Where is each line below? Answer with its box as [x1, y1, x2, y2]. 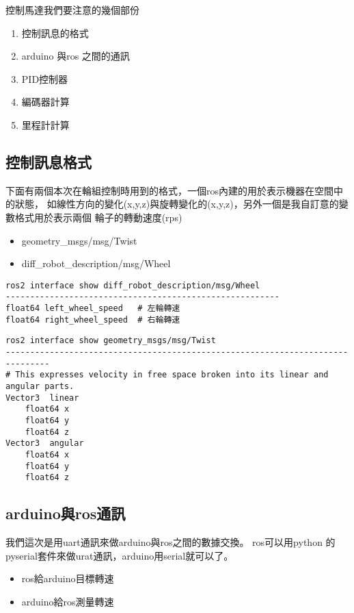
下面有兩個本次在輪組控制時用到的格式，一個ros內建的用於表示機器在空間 [5, 183, 334, 197]
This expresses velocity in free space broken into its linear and [15, 370, 329, 380]
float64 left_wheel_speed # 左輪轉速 [5, 303, 180, 314]
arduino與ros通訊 [5, 503, 126, 524]
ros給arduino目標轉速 [21, 571, 114, 586]
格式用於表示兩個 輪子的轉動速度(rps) [14, 210, 182, 224]
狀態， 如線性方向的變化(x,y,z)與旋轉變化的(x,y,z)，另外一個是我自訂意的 [14, 197, 339, 211]
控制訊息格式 [5, 151, 92, 172]
